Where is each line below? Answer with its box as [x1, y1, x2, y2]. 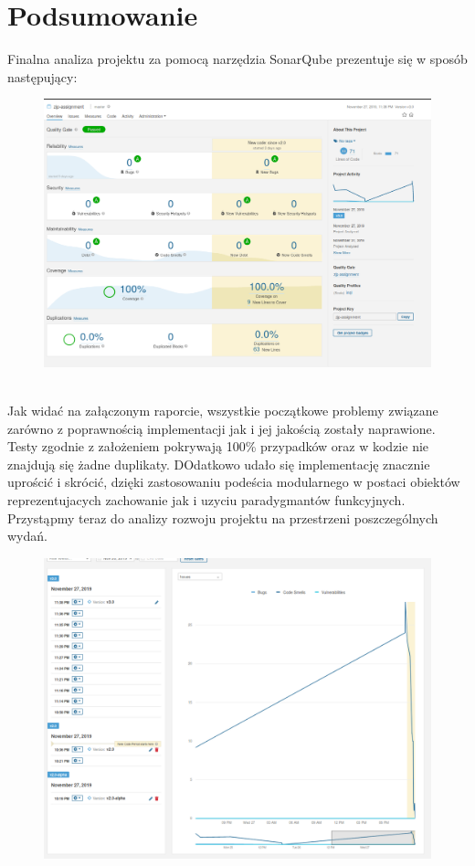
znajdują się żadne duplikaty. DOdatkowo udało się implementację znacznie [7, 454, 430, 473]
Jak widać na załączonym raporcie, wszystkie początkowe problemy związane [7, 401, 438, 420]
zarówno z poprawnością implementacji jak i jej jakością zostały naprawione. [7, 418, 436, 438]
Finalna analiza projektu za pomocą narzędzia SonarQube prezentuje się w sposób [7, 49, 468, 69]
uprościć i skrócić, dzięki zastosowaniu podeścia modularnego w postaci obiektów [7, 472, 460, 491]
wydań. [7, 526, 47, 545]
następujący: [7, 67, 78, 86]
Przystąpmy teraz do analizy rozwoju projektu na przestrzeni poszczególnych [7, 508, 438, 527]
